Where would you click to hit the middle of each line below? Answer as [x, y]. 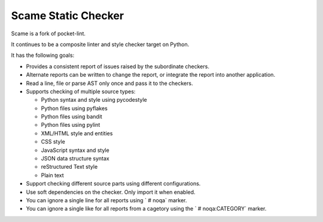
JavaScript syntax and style [75, 150]
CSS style [53, 142]
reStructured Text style [69, 167]
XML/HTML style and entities [77, 133]
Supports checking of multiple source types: [81, 91]
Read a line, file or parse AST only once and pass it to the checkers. [109, 83]
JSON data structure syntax [75, 159]
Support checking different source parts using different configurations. [113, 184]
